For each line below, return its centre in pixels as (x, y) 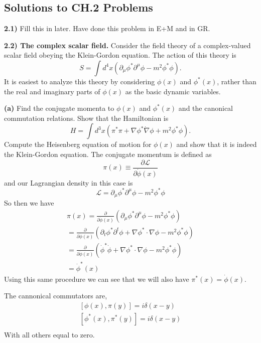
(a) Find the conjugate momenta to (59, 108)
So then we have (29, 203)
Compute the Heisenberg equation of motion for (78, 144)
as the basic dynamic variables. (173, 91)
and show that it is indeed (217, 144)
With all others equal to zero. (49, 334)
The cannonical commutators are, (56, 296)
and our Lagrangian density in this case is (69, 182)
